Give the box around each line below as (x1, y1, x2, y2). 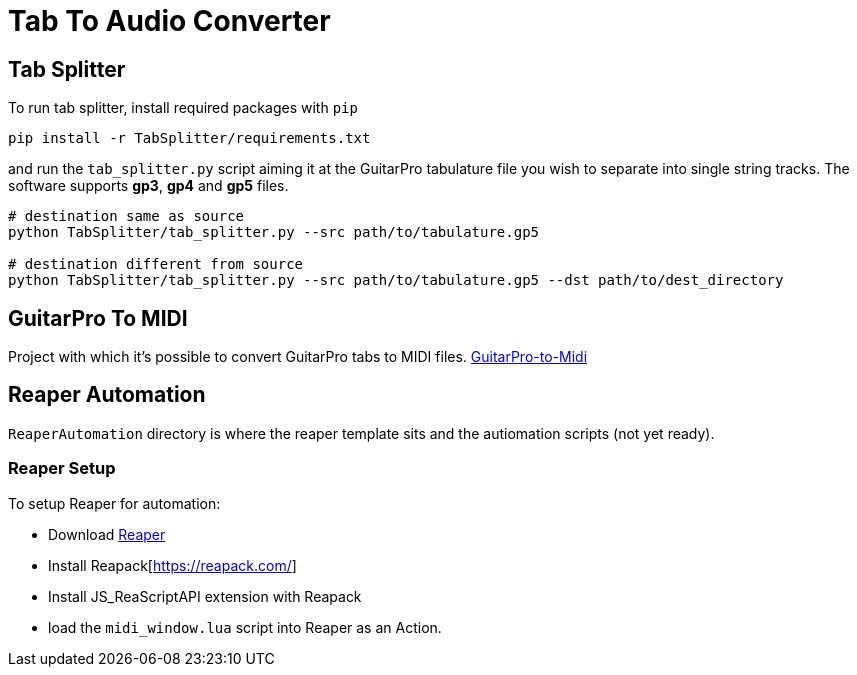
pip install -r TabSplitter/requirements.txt (8, 130, 371, 147)
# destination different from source (8, 256, 304, 273)
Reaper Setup (8, 458, 116, 479)
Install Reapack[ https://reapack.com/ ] (48, 556, 297, 574)
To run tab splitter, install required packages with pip (8, 99, 358, 117)
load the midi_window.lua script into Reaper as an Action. (48, 618, 442, 636)
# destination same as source (8, 208, 245, 225)
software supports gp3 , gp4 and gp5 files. (8, 177, 289, 195)
